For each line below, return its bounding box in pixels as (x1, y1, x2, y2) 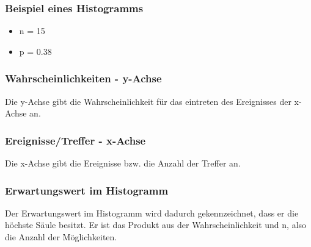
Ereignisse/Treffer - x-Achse (5, 132, 146, 148)
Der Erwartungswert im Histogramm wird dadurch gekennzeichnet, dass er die (5, 206, 299, 219)
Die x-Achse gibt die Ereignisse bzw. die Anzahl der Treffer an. (5, 157, 241, 170)
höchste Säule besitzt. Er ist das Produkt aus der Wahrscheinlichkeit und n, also (5, 218, 307, 231)
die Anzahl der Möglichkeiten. (5, 231, 117, 243)
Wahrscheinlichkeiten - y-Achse (5, 71, 162, 86)
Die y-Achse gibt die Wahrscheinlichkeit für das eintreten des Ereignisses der (5, 95, 291, 107)
